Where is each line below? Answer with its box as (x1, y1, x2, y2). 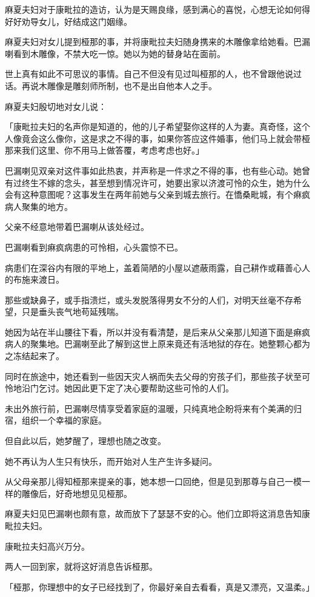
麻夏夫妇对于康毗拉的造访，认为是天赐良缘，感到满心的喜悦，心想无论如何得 (5, 3, 310, 15)
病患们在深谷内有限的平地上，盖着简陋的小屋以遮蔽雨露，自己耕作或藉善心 (5, 261, 302, 274)
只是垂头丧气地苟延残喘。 (21, 305, 124, 318)
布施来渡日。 (13, 273, 64, 286)
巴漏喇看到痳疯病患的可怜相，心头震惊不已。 (5, 240, 183, 253)
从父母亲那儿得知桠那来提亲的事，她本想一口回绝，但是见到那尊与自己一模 (5, 475, 302, 488)
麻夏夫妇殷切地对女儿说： (5, 99, 107, 112)
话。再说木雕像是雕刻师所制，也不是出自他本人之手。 (5, 79, 217, 92)
